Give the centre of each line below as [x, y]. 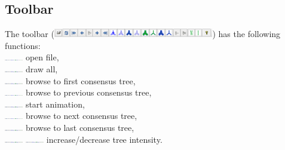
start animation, [55, 104]
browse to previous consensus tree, [88, 92]
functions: [23, 45]
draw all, [42, 68]
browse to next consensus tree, [81, 116]
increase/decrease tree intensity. [104, 139]
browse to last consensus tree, [80, 127]
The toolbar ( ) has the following [143, 34]
